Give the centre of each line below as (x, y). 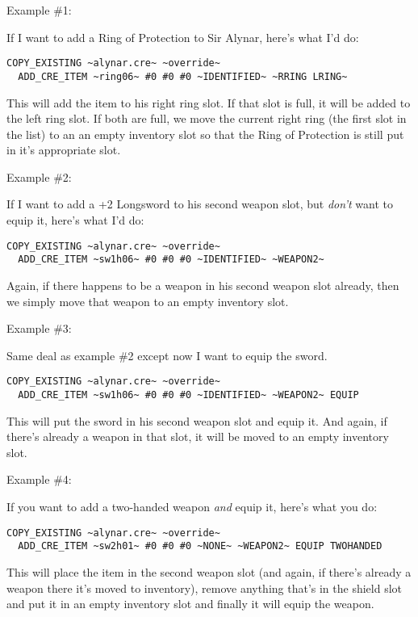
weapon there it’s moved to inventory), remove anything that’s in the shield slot (205, 588)
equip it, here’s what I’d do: (75, 220)
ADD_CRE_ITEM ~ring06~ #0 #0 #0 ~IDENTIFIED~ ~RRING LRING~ (183, 76)
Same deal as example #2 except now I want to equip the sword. (167, 355)
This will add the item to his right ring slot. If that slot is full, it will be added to (209, 102)
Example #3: (39, 328)
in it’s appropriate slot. (64, 150)
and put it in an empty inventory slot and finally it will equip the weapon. (190, 604)
